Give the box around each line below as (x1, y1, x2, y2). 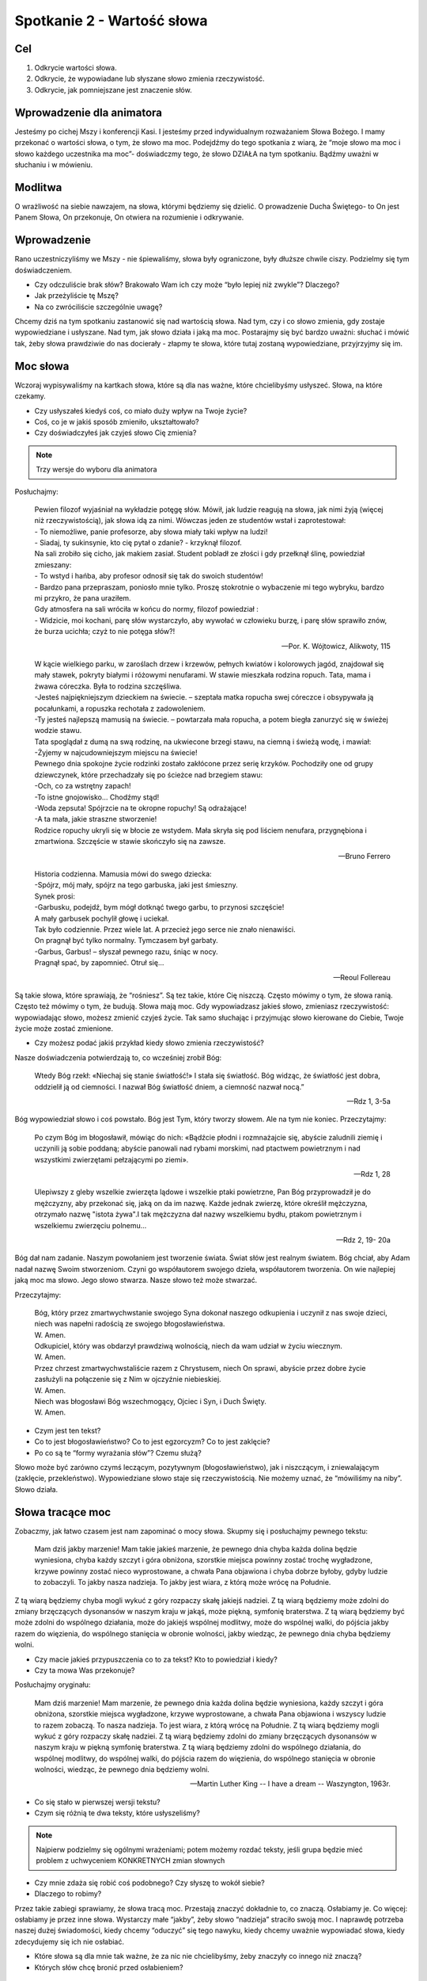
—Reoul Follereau (333, 972, 391, 982)
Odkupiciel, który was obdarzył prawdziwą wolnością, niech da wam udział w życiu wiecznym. (34, 1342, 343, 1351)
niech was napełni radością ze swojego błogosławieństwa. (34, 1319, 225, 1329)
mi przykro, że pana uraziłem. (34, 594, 131, 603)
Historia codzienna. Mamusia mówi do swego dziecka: (34, 869, 213, 879)
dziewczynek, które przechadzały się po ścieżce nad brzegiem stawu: (34, 769, 263, 780)
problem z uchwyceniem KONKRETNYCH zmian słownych (36, 1856, 225, 1865)
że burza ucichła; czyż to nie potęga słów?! (34, 627, 176, 636)
